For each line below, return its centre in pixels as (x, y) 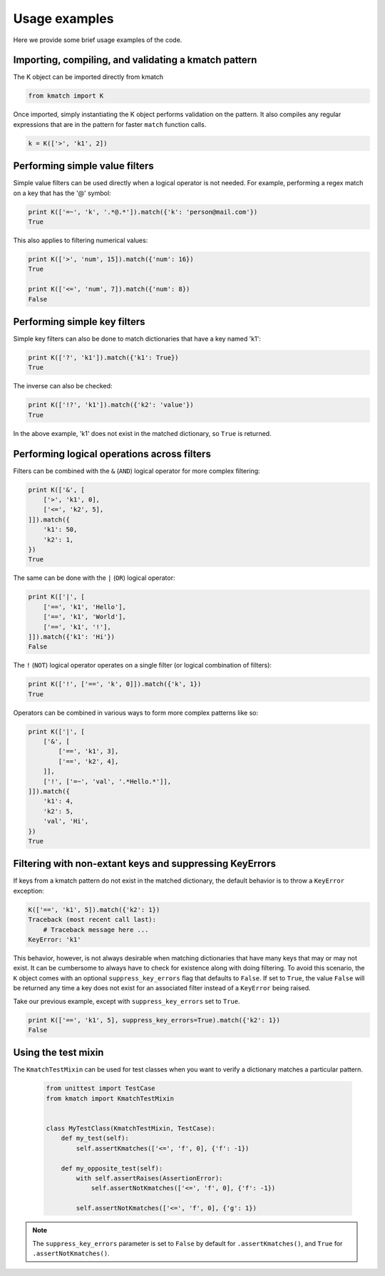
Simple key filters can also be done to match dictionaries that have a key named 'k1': (137, 339)
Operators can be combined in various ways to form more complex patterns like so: (136, 712)
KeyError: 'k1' (55, 940)
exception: (29, 891)
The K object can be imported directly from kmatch (88, 77)
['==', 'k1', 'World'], (84, 617)
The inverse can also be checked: (63, 386)
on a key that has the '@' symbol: (62, 193)
